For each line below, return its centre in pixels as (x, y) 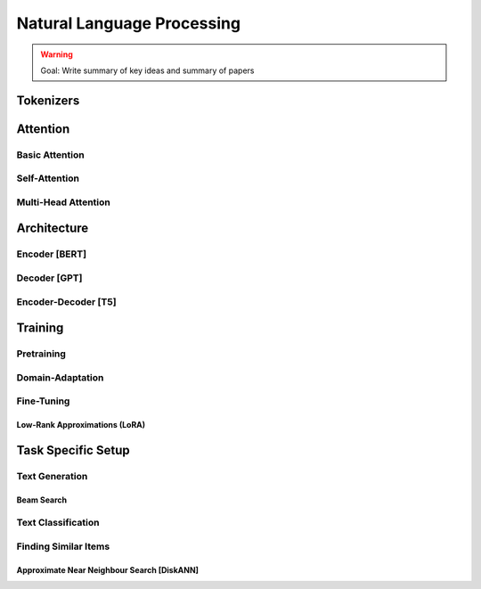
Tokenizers (48, 100)
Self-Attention (48, 178)
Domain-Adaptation (60, 377)
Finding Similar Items (63, 546)
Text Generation (52, 476)
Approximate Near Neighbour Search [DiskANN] (108, 569)
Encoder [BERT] (52, 254)
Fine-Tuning (43, 401)
